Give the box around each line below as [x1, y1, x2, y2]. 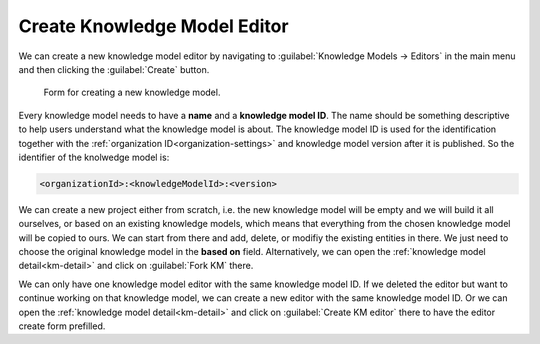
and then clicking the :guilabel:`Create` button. [18, 63, 210, 75]
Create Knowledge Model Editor [18, 15, 289, 37]
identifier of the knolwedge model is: [18, 151, 170, 163]
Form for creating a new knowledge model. [43, 86, 221, 99]
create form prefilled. [18, 320, 106, 332]
